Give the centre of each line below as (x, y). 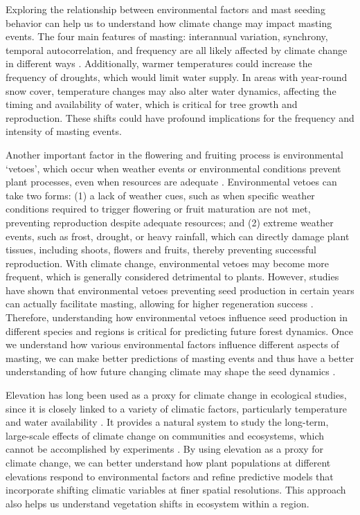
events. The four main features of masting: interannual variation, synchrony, (167, 36)
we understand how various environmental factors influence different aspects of (172, 344)
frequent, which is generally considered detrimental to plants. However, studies (172, 277)
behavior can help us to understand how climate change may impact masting (169, 22)
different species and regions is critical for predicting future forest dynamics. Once (180, 331)
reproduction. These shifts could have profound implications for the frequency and (180, 117)
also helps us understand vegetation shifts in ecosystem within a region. (157, 503)
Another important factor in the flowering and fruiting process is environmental (174, 154)
